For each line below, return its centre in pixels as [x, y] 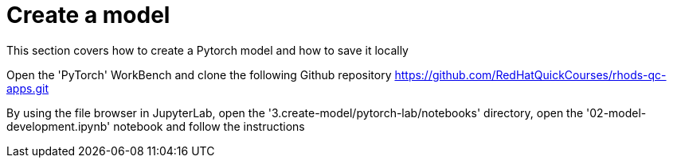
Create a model [88, 15]
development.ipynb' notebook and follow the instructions [156, 126]
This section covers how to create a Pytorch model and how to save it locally [207, 50]
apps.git [27, 88]
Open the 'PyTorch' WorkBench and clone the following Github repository [199, 74]
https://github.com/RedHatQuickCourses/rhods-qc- [530, 74]
